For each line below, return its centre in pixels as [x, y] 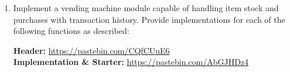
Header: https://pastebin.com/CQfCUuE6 [91, 50]
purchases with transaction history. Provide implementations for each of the [149, 19]
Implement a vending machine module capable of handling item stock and [146, 8]
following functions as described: [71, 31]
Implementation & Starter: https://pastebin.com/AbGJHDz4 [131, 62]
